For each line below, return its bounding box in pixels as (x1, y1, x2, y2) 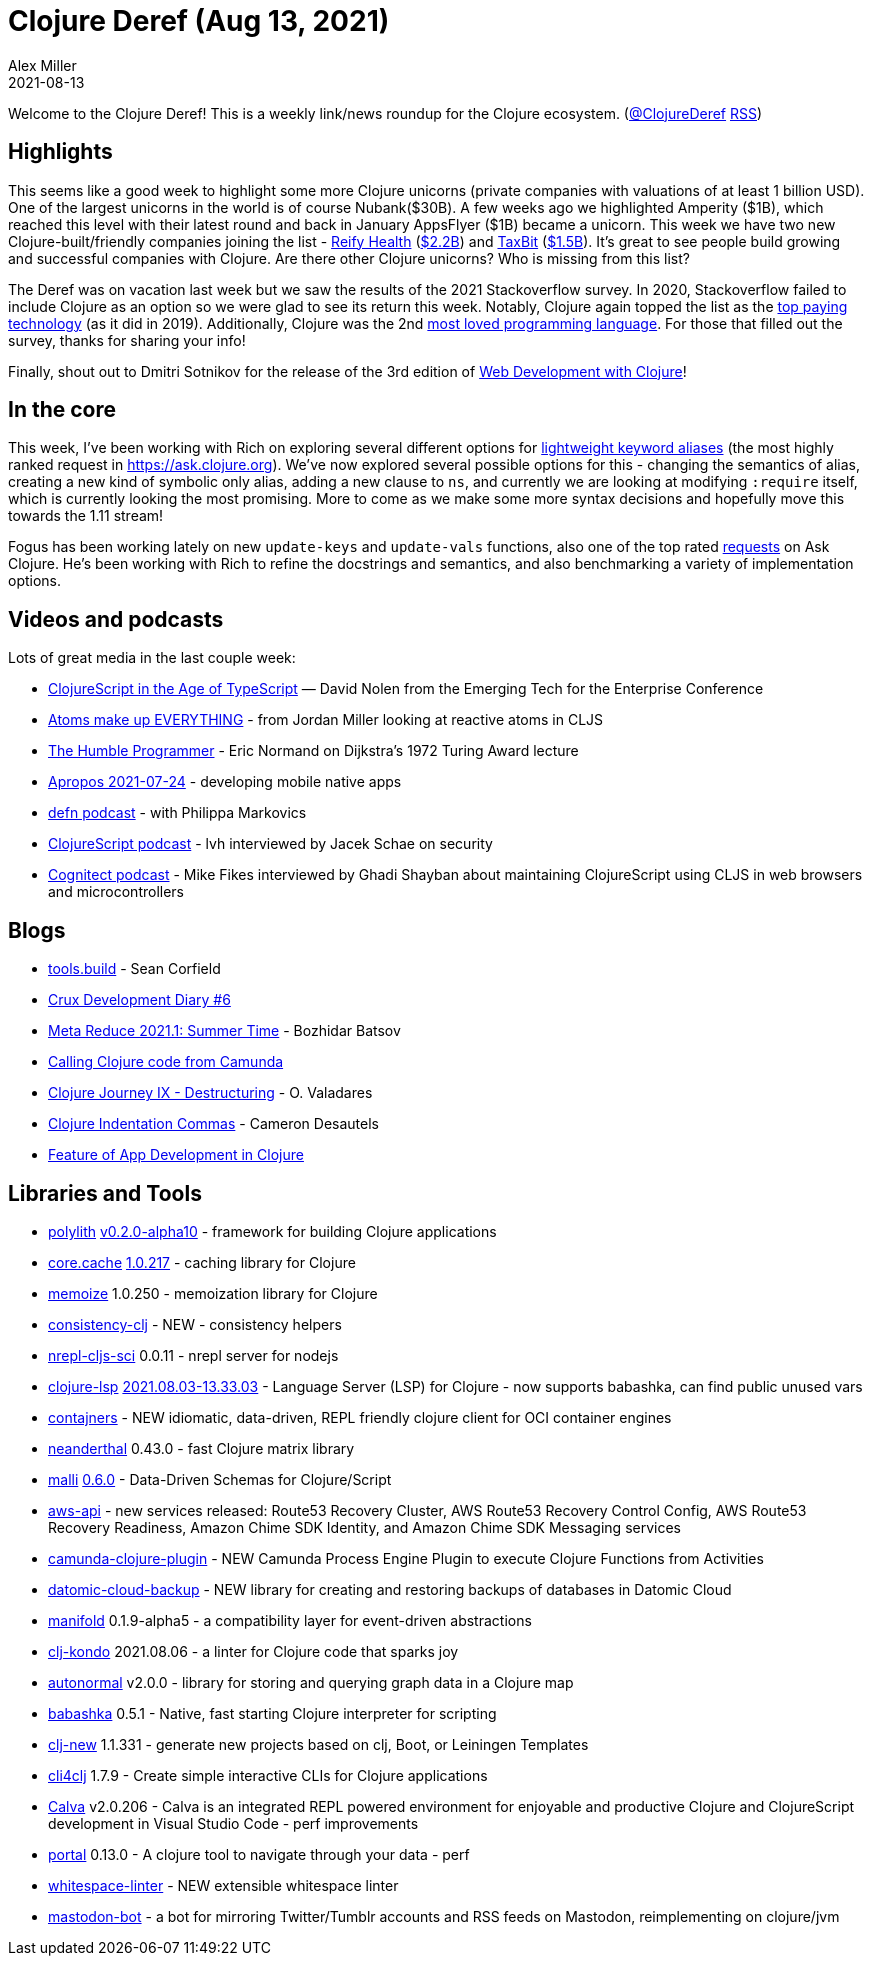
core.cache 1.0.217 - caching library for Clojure (48, 1253, 356, 1271)
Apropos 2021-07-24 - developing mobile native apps (48, 773, 402, 791)
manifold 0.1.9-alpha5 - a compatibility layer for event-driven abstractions (48, 1611, 532, 1629)
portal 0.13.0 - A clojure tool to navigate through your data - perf (48, 1845, 470, 1863)
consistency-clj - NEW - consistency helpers (48, 1315, 342, 1333)
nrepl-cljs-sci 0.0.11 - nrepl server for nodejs (48, 1346, 339, 1364)
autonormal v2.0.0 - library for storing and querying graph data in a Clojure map (48, 1673, 574, 1691)
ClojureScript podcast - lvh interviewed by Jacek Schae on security (48, 835, 493, 853)
